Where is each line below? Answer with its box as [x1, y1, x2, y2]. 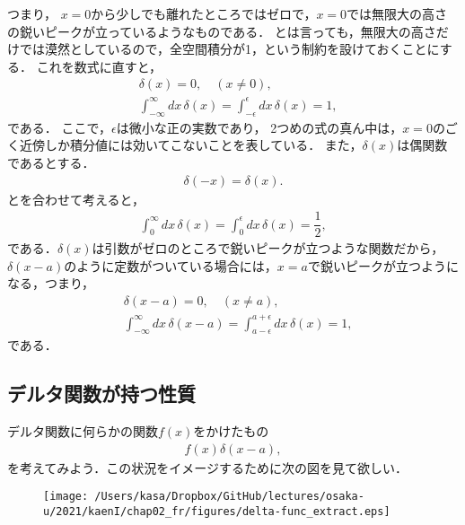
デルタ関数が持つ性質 [7, 380, 196, 407]
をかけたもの [193, 422, 269, 441]
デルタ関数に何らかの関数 [7, 422, 158, 441]
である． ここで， [7, 118, 111, 136]
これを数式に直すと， [36, 57, 162, 75]
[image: [43, 490, 89, 503]
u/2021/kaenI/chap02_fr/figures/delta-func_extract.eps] [43, 505, 390, 519]
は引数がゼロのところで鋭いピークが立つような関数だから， [92, 239, 444, 258]
